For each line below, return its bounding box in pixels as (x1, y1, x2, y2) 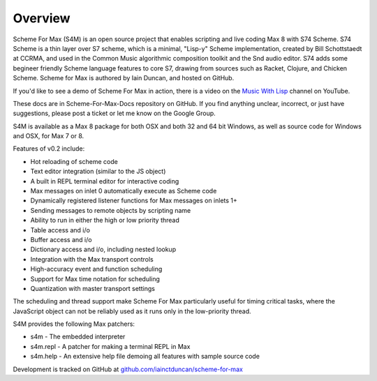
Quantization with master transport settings (30, 284, 155, 292)
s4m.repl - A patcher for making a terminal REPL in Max (30, 342, 191, 350)
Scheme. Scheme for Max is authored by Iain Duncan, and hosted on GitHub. (13, 74, 235, 82)
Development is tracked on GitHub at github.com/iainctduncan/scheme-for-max (13, 365, 244, 373)
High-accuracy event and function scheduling (30, 265, 163, 274)
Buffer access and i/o (30, 235, 92, 244)
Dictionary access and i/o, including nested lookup (30, 245, 177, 254)
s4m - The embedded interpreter (30, 332, 126, 341)
